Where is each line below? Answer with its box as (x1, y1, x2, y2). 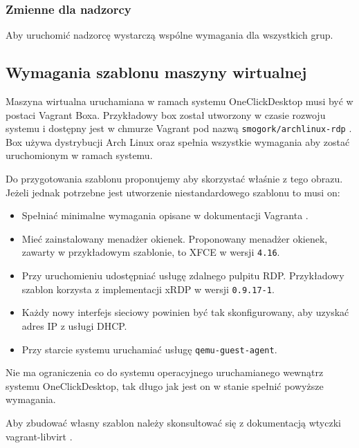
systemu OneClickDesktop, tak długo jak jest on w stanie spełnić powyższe (6, 378, 324, 393)
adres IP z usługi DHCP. (21, 318, 127, 333)
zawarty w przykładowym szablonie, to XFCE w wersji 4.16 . (21, 245, 280, 259)
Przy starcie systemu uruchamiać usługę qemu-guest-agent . (21, 342, 277, 356)
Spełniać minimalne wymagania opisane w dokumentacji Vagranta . (21, 208, 309, 223)
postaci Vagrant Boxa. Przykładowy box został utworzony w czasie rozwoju (6, 107, 326, 122)
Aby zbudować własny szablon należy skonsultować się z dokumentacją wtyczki (6, 415, 341, 429)
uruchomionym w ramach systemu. (6, 148, 153, 162)
